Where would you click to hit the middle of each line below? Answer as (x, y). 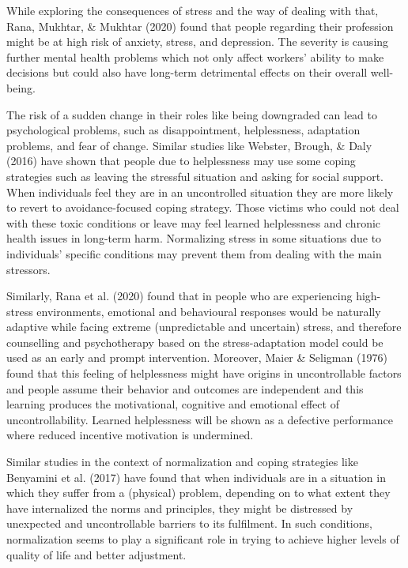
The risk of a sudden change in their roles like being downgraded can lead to (192, 114)
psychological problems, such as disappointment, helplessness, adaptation (183, 130)
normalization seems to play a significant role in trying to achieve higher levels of (203, 539)
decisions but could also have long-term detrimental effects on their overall (187, 72)
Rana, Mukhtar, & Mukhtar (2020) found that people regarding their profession (200, 26)
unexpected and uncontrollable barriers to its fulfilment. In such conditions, (189, 523)
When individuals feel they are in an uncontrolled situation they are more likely (200, 192)
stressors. (28, 269)
